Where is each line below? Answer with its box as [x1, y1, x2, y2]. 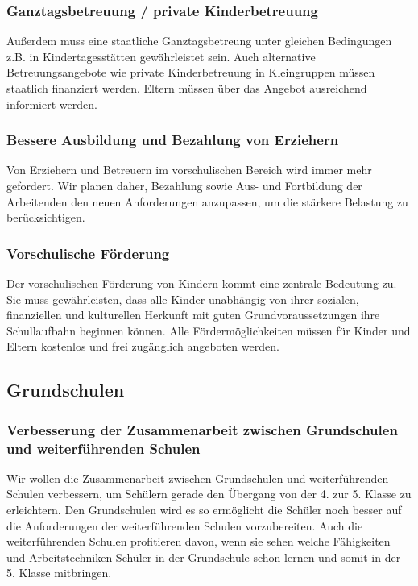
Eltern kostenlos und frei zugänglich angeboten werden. [6, 338, 279, 355]
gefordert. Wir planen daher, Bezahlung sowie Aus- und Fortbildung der [6, 177, 362, 193]
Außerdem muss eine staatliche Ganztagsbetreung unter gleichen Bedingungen [6, 32, 392, 49]
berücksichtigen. [6, 209, 85, 226]
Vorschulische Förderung [6, 243, 170, 263]
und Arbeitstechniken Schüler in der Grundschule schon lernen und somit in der [6, 548, 401, 565]
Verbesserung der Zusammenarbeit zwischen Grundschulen [6, 419, 398, 439]
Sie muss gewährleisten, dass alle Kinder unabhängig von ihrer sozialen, [6, 290, 359, 307]
